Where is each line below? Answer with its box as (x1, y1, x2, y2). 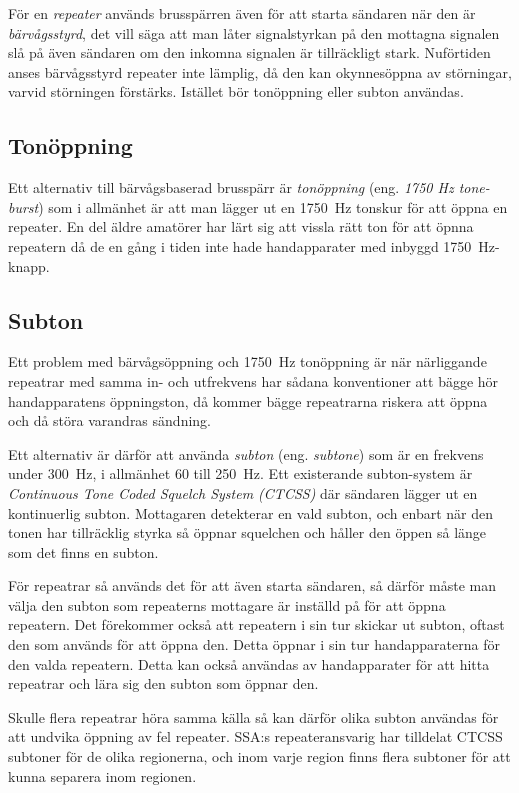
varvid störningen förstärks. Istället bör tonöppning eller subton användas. (8, 81, 464, 102)
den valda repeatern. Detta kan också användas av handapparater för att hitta (8, 653, 490, 674)
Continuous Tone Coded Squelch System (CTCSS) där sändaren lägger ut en (8, 482, 478, 503)
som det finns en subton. (8, 541, 159, 562)
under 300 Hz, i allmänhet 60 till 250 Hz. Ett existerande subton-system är (8, 463, 473, 484)
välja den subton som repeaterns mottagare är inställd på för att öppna (8, 594, 446, 615)
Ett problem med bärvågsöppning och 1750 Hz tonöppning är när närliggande (8, 351, 487, 372)
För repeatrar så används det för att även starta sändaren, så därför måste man (8, 575, 496, 596)
